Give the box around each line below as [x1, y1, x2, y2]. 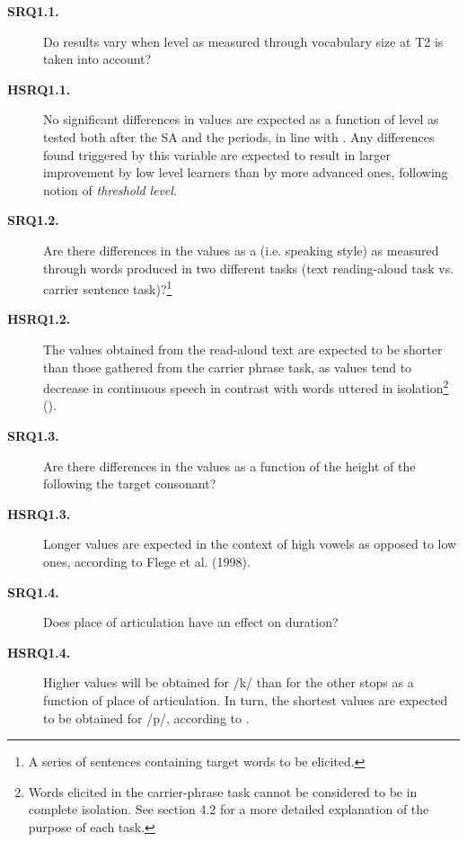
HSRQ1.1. [7, 79, 71, 98]
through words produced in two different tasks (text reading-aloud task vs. [43, 258, 454, 277]
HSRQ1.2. [7, 309, 71, 328]
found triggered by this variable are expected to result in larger [43, 145, 392, 164]
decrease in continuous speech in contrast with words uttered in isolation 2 [43, 376, 449, 397]
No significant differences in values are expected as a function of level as [43, 110, 439, 129]
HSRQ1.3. [7, 504, 71, 523]
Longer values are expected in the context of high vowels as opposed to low [43, 534, 457, 553]
